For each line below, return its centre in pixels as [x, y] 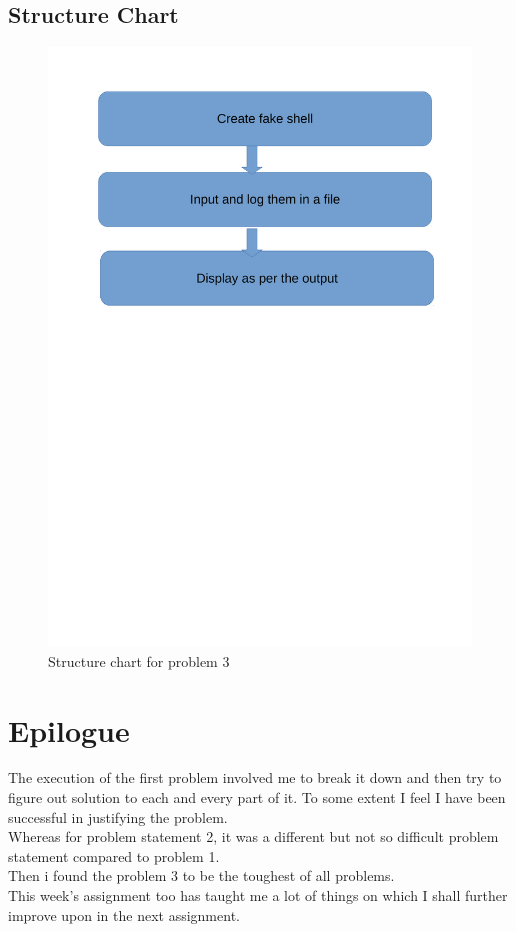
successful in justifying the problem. [118, 816]
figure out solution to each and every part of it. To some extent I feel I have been [257, 797]
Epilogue [69, 729]
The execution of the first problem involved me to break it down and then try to [255, 777]
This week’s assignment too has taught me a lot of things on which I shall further [258, 895]
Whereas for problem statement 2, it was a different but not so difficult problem [253, 836]
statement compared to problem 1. [114, 855]
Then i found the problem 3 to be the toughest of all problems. [201, 875]
